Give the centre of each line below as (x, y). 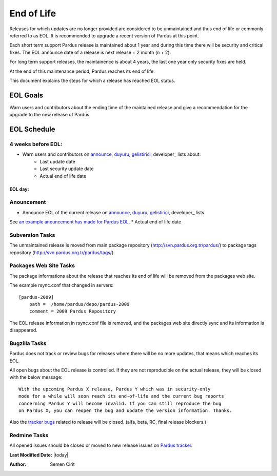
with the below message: (36, 377)
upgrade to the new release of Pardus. (50, 115)
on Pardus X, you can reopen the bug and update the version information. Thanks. (125, 410)
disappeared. (24, 330)
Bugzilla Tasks (28, 343)
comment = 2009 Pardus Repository (73, 312)
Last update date (57, 161)
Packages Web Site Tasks (42, 265)
